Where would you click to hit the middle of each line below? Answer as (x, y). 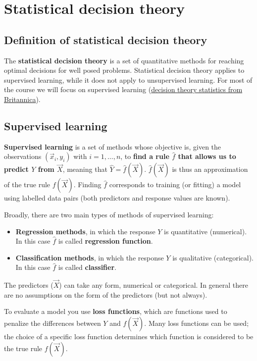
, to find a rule (145, 156)
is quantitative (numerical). (206, 231)
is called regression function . (105, 241)
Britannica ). (22, 99)
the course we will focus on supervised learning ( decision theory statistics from (123, 89)
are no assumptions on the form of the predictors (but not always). (106, 294)
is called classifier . (87, 267)
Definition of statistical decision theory (106, 39)
